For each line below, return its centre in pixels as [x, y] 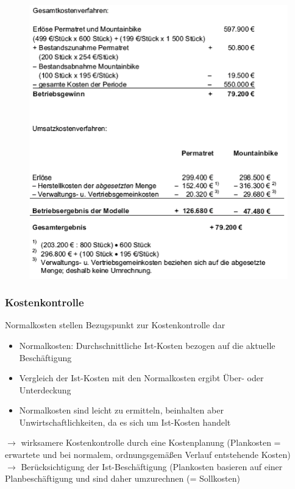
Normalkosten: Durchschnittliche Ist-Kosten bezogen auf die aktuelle [147, 345]
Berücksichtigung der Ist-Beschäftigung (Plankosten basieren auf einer [152, 466]
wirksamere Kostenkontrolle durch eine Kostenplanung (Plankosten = [151, 442]
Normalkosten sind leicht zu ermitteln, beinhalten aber [121, 410]
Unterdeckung [45, 389]
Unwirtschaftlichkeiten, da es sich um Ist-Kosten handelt [125, 422]
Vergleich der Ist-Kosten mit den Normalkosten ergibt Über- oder [141, 378]
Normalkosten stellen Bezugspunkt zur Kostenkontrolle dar [115, 325]
